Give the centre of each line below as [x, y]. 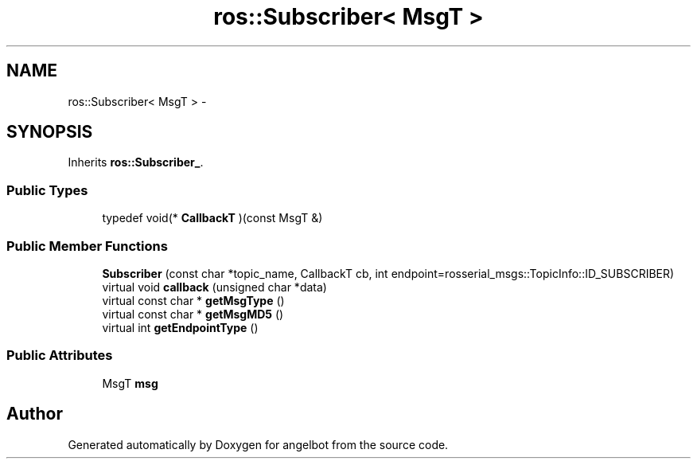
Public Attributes [60, 356]
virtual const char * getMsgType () [193, 300]
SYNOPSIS [50, 132]
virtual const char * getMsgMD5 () [193, 314]
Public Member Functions [87, 246]
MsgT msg [130, 383]
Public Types [47, 190]
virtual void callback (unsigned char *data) [214, 287]
